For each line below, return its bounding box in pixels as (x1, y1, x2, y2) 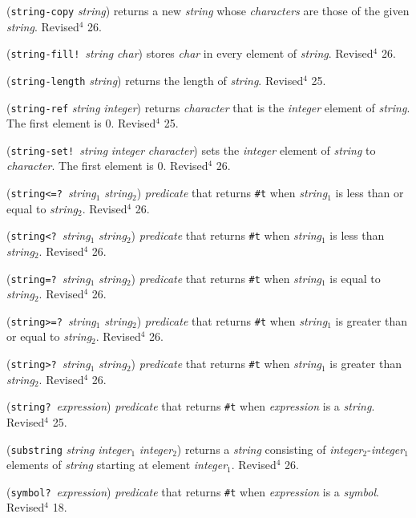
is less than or (335, 184, 404, 201)
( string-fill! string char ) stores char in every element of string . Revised (6, 45, 374, 62)
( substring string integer (6, 440, 131, 457)
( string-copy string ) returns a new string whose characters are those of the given (6, 2, 410, 18)
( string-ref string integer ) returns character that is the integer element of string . (6, 99, 410, 115)
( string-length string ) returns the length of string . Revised (6, 71, 304, 88)
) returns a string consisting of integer (176, 440, 363, 457)
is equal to (329, 269, 381, 286)
